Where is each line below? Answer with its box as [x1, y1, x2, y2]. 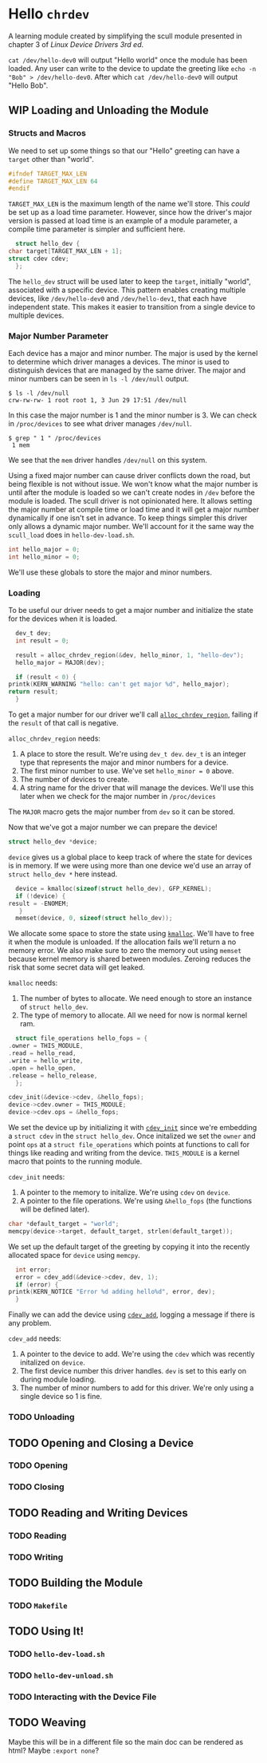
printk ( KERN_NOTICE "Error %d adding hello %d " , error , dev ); [8, 1288, 216, 1296]
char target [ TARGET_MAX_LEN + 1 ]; [8, 247, 124, 255]
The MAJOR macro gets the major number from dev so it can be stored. [8, 807, 235, 816]
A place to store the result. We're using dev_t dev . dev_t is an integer [19, 749, 246, 759]
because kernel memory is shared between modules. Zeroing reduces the [8, 955, 251, 964]
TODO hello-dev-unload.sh [8, 1670, 114, 1681]
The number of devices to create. [19, 775, 130, 785]
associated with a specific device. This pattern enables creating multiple [8, 285, 246, 294]
